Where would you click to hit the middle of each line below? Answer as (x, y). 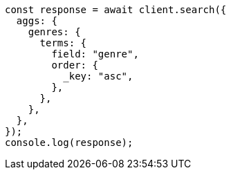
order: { (75, 65)
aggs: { (37, 21)
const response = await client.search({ (116, 10)
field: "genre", (95, 54)
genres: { (54, 32)
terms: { (63, 43)
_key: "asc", (98, 76)
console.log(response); (69, 142)
